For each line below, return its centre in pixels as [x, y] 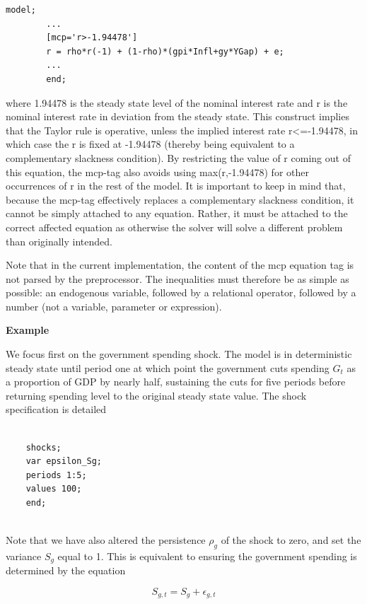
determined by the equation [66, 570]
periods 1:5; [56, 475]
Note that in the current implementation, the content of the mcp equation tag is [180, 265]
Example [28, 330]
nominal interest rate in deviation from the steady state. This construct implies [177, 116]
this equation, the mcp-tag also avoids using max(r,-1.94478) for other [157, 172]
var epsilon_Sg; [64, 461]
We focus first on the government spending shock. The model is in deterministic [179, 354]
